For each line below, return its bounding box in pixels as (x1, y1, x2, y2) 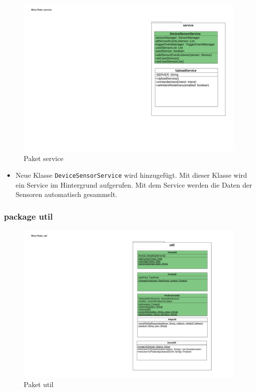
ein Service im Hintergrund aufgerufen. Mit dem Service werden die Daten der (15, 179, 253, 190)
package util (4, 210, 53, 222)
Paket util (24, 379, 54, 390)
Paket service (24, 153, 64, 163)
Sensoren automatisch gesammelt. (15, 189, 117, 199)
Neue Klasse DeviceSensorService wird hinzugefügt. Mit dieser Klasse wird (15, 169, 247, 180)
